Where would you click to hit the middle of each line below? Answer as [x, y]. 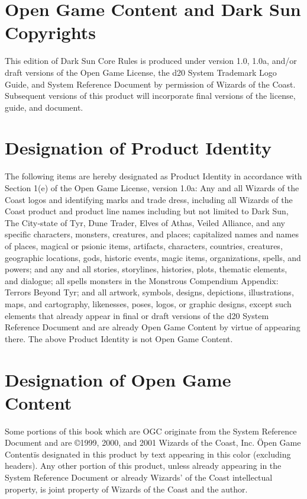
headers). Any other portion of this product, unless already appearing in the [143, 466]
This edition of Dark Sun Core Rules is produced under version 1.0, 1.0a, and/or [151, 61]
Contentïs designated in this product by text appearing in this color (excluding [148, 454]
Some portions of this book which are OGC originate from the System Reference [151, 431]
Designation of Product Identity [138, 148]
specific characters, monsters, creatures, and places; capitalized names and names [152, 234]
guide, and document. [44, 107]
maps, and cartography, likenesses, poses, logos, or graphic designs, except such [148, 303]
